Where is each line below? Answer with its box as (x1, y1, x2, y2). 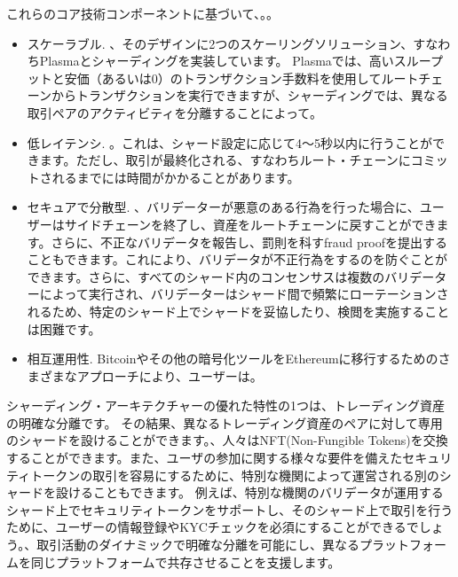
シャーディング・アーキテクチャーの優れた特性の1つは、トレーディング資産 (6, 396, 446, 415)
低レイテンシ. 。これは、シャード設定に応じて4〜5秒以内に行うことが (27, 133, 433, 152)
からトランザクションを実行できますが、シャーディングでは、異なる (51, 86, 448, 105)
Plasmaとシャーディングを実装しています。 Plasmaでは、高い (39, 51, 394, 70)
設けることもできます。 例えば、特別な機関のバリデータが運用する (55, 483, 444, 502)
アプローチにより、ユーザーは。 (76, 366, 263, 385)
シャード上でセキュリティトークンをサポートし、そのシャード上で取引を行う (6, 500, 454, 519)
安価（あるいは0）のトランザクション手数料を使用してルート (64, 68, 419, 87)
